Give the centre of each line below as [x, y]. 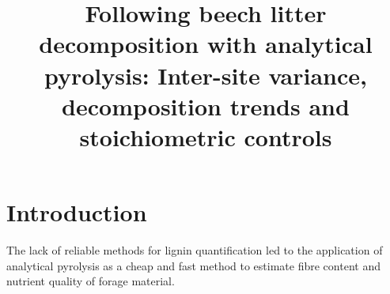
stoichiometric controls [206, 136]
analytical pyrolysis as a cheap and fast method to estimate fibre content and [193, 265]
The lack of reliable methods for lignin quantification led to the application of [195, 250]
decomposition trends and [206, 106]
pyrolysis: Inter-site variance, [206, 75]
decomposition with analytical [206, 44]
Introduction [77, 212]
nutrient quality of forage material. [91, 281]
